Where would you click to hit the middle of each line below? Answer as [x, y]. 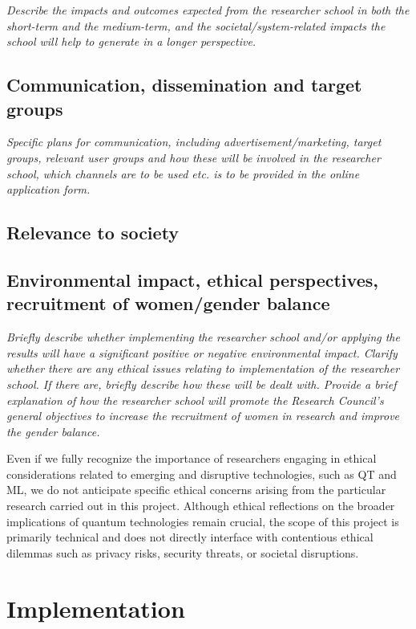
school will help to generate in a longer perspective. [131, 41]
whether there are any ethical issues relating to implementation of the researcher [203, 368]
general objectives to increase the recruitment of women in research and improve [203, 416]
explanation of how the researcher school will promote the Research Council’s [195, 400]
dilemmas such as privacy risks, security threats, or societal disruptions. [183, 552]
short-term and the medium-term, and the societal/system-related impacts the [196, 25]
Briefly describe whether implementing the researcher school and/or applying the [203, 337]
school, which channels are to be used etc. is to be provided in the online [183, 173]
